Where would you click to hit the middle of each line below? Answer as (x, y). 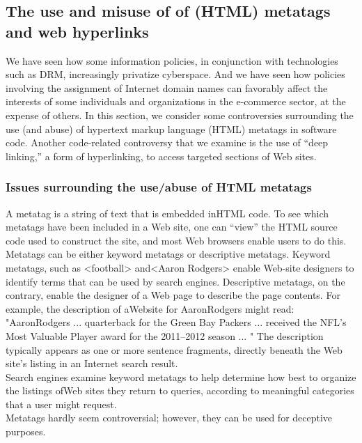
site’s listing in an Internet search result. (92, 363)
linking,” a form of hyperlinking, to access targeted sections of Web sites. (161, 156)
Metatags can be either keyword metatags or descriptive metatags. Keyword (168, 254)
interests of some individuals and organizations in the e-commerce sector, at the (176, 101)
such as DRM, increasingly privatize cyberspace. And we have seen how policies (175, 74)
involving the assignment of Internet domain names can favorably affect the (167, 87)
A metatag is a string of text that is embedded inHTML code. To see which (167, 213)
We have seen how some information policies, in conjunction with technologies (172, 60)
